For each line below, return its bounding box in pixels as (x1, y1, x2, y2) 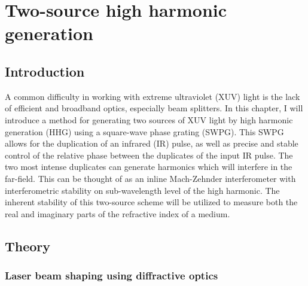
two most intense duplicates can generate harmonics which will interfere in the (5, 160, 292, 173)
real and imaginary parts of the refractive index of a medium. (5, 207, 230, 220)
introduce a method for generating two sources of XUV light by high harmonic (5, 113, 293, 126)
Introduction (5, 62, 85, 80)
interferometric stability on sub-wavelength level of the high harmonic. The (5, 184, 280, 196)
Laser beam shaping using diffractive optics (5, 268, 218, 282)
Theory (5, 236, 51, 255)
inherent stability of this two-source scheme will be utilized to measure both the (5, 196, 298, 208)
